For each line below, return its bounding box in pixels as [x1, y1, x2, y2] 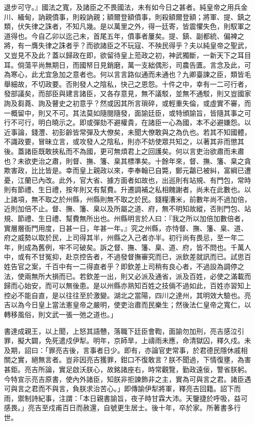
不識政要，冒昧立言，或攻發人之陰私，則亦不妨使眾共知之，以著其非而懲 [4, 136, 237, 147]
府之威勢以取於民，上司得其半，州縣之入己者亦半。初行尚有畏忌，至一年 [4, 232, 237, 243]
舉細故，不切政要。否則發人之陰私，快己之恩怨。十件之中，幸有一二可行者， [4, 78, 251, 89]
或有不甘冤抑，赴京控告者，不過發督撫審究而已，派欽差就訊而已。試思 [17, 251, 244, 262]
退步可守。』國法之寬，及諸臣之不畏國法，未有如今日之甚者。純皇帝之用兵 [4, 2, 241, 12]
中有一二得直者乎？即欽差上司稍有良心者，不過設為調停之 [58, 261, 244, 272]
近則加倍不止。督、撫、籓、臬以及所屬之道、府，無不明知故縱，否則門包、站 [4, 203, 251, 214]
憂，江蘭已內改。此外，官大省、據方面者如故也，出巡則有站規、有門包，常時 [4, 175, 251, 185]
